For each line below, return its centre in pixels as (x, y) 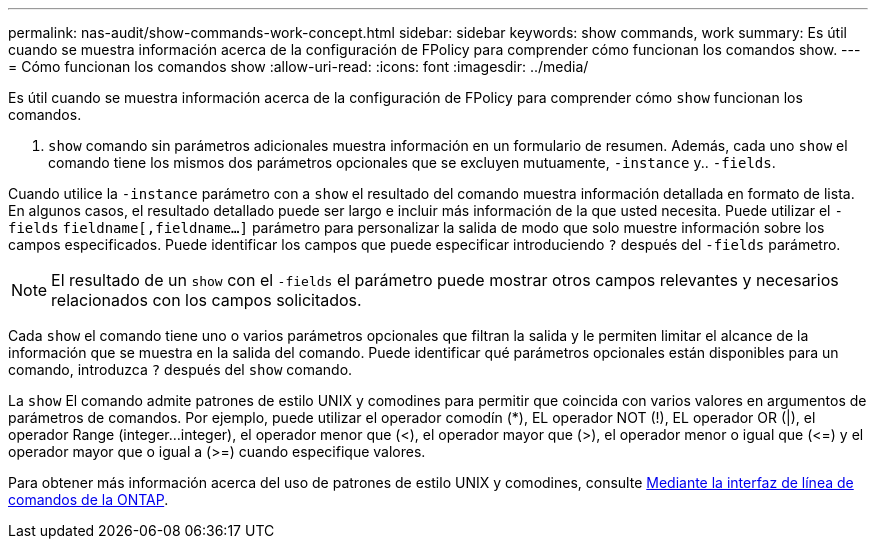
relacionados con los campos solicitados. (206, 300)
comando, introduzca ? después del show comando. (180, 369)
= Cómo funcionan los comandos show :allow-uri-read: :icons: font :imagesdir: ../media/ (298, 66)
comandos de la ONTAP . (88, 499)
